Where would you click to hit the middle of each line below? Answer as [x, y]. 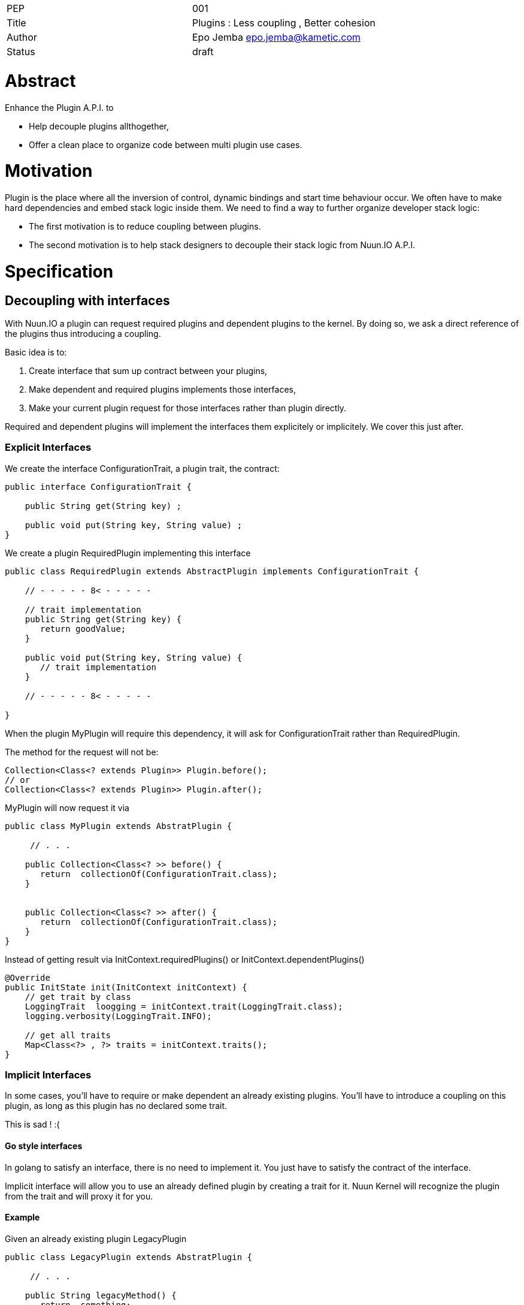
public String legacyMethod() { [101, 1295]
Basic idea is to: [36, 352]
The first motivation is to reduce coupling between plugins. [145, 226]
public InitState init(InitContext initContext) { [126, 987]
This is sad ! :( [32, 1125]
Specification [59, 271]
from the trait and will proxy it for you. [79, 1196]
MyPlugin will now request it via [67, 807]
